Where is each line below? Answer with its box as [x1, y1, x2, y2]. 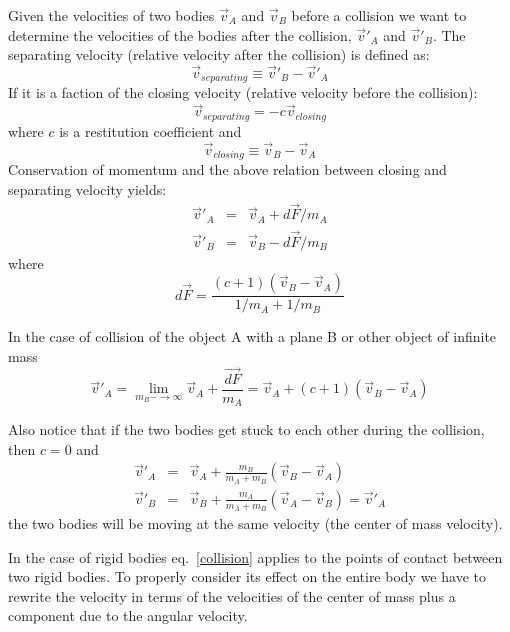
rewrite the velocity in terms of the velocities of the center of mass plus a [8, 585, 456, 606]
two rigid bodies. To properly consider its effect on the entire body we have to [8, 566, 486, 587]
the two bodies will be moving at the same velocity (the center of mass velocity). [8, 512, 503, 533]
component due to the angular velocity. [8, 605, 248, 626]
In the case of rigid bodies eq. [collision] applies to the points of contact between [8, 546, 503, 567]
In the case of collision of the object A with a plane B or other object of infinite [8, 326, 497, 347]
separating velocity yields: [8, 178, 167, 199]
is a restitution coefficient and [59, 120, 242, 141]
